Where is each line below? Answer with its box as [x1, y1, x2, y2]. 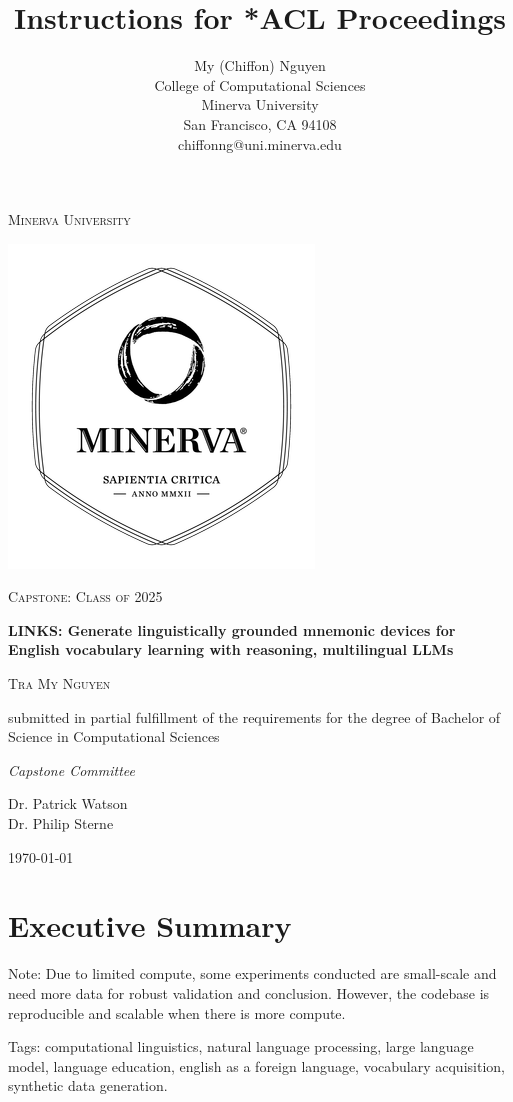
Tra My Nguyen [8, 673, 111, 694]
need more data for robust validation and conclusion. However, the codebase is [8, 982, 490, 1003]
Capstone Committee [8, 759, 136, 780]
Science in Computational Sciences [8, 726, 220, 747]
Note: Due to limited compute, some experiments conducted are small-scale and [8, 963, 497, 984]
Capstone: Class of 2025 [8, 586, 163, 607]
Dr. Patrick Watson [8, 793, 128, 814]
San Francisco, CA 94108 [183, 113, 337, 134]
